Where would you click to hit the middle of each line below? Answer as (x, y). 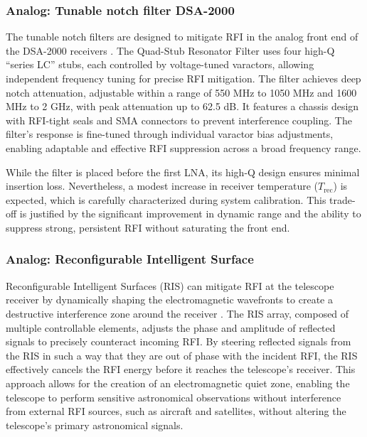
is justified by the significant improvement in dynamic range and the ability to (190, 214)
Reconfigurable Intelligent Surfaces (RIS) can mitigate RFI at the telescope (170, 285)
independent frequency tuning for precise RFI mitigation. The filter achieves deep (183, 78)
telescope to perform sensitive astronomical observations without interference (174, 397)
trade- (342, 199)
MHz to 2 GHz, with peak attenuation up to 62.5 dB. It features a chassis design (182, 106)
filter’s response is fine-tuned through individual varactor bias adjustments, (170, 134)
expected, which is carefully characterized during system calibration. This (166, 199)
